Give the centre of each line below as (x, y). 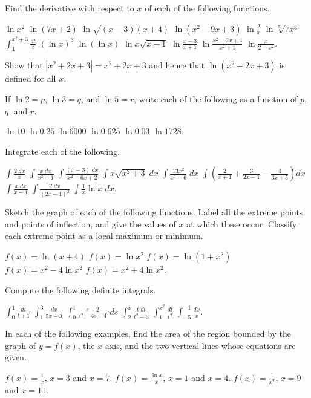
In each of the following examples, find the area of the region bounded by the (148, 334)
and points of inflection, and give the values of (90, 223)
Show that (24, 65)
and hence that (177, 65)
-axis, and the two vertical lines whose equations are (199, 345)
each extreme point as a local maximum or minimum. (104, 236)
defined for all (31, 78)
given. (16, 357)
